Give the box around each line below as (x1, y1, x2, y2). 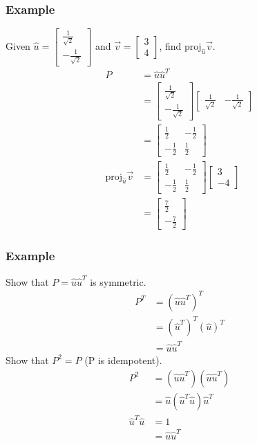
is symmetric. (90, 274, 146, 289)
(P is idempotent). (84, 352, 162, 367)
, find (159, 38, 182, 53)
